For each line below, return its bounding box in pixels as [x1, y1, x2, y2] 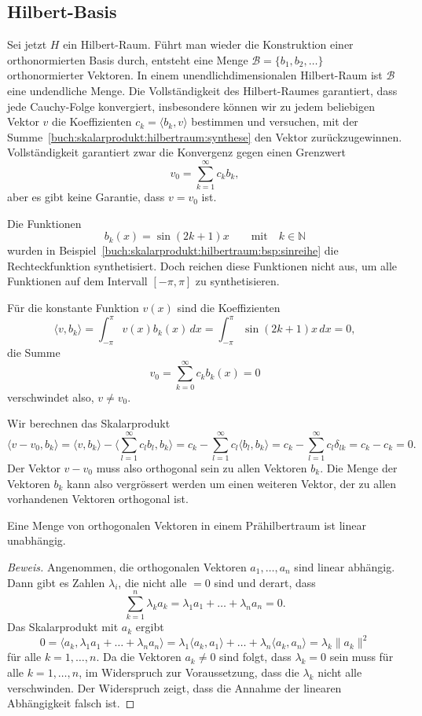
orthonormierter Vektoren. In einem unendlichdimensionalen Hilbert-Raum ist [7, 67, 383, 83]
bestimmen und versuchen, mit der [191, 113, 358, 130]
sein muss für [329, 648, 394, 665]
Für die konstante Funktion [7, 299, 139, 316]
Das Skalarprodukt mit [7, 619, 119, 635]
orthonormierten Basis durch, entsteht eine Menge [7, 51, 248, 68]
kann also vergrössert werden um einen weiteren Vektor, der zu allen [67, 475, 397, 491]
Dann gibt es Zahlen [7, 574, 105, 590]
